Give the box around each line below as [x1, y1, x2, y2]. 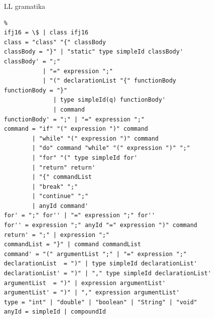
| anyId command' [32, 202, 88, 209]
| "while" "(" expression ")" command [32, 135, 159, 142]
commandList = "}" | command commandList [4, 241, 141, 248]
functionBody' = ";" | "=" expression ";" [4, 116, 145, 123]
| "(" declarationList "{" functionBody [42, 77, 176, 85]
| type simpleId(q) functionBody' [53, 96, 166, 104]
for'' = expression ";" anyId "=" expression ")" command [4, 222, 197, 229]
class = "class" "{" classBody [4, 38, 106, 46]
